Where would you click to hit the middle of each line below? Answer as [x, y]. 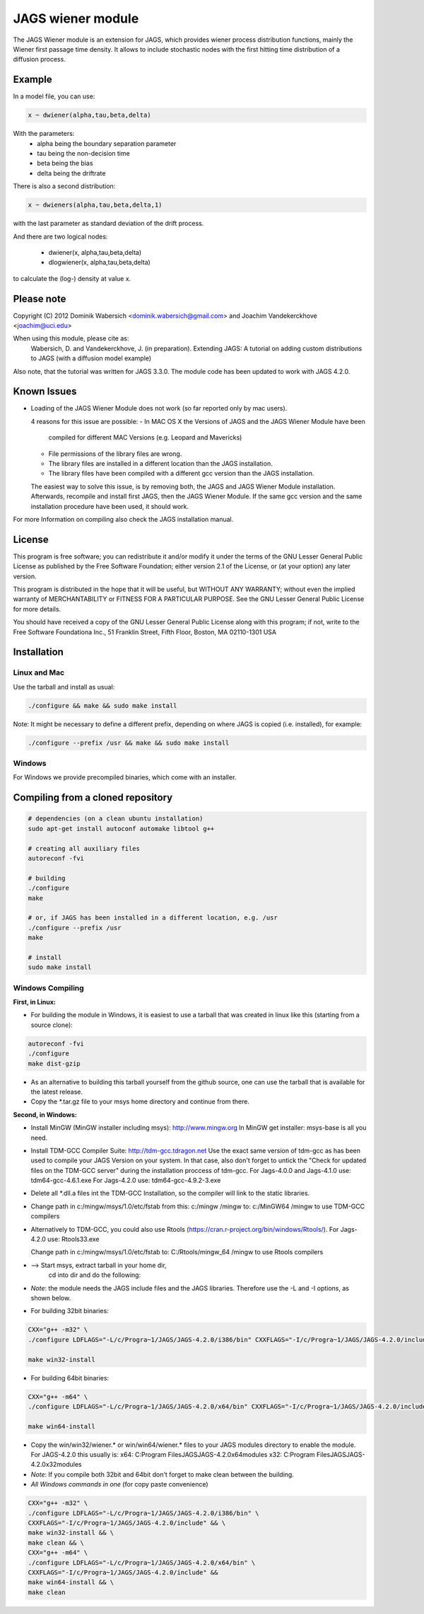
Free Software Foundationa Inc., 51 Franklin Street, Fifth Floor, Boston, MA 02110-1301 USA [145, 632]
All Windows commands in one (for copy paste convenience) [119, 1484]
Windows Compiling [48, 988]
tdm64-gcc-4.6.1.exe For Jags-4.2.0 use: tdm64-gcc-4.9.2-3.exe [126, 1180]
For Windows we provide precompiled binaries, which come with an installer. [125, 777]
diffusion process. [40, 59]
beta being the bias [65, 164]
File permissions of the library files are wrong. [115, 454]
